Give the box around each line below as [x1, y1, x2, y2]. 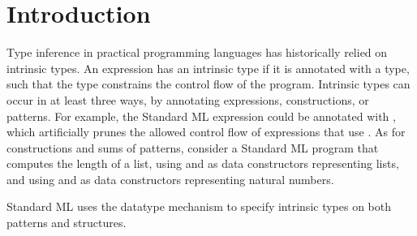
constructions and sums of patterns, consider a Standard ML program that [6, 139, 379, 156]
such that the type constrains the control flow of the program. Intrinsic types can [6, 75, 411, 92]
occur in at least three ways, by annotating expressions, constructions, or [6, 91, 369, 108]
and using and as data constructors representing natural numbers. [6, 170, 334, 187]
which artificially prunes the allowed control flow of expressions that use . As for [6, 123, 406, 140]
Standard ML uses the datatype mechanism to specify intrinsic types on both [6, 198, 392, 215]
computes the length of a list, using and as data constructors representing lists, [6, 155, 399, 172]
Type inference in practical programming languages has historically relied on [6, 44, 388, 61]
